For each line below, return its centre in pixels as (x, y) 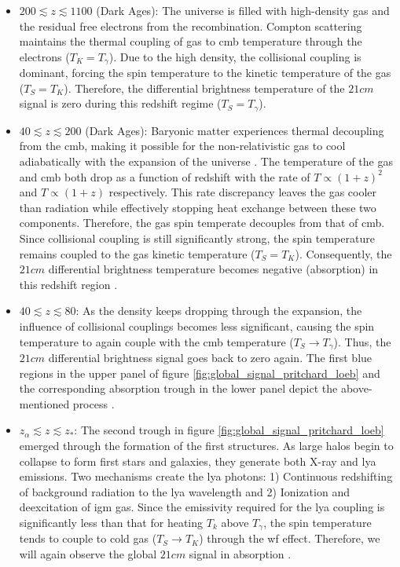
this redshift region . (68, 284)
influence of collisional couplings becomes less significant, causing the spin (197, 326)
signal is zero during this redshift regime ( (120, 103)
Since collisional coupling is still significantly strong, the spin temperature (197, 238)
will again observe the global (88, 554)
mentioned (44, 403)
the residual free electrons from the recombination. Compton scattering (191, 26)
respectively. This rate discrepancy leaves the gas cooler (243, 192)
